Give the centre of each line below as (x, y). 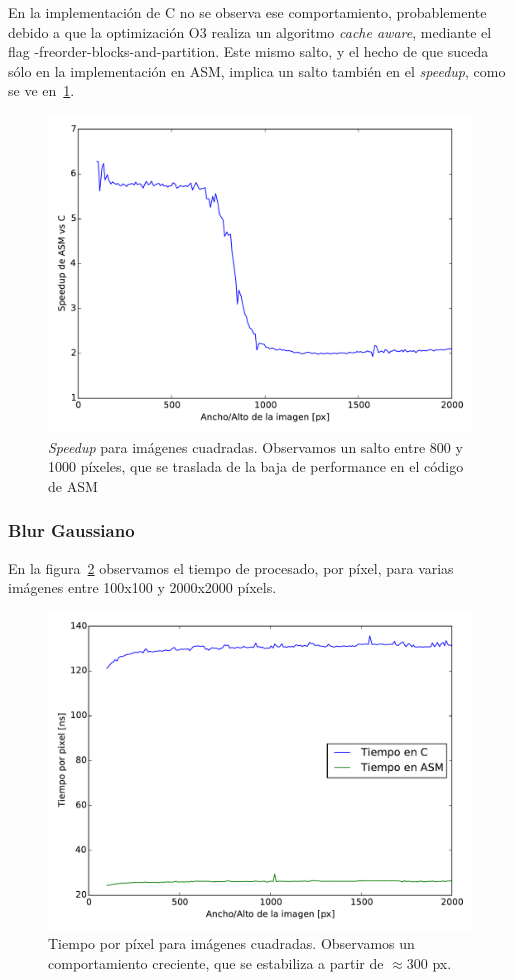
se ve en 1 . (41, 90)
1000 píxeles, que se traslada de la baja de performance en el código (256, 466)
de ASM (73, 485)
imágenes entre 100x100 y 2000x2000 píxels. (142, 587)
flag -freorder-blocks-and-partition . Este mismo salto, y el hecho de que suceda (248, 51)
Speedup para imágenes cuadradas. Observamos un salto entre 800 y (255, 446)
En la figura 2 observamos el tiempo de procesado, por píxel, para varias (231, 567)
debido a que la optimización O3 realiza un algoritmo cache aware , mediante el (250, 31)
